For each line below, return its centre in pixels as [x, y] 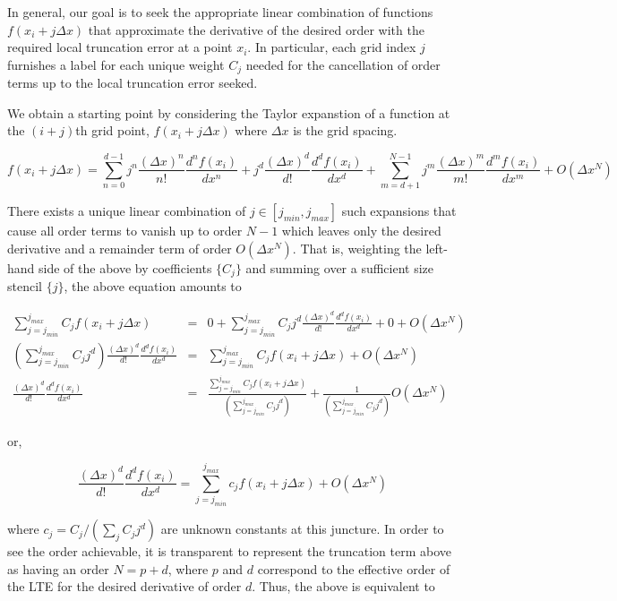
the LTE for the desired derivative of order [124, 586]
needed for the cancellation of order [343, 64]
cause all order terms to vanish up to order [125, 231]
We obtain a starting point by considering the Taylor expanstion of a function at [229, 112]
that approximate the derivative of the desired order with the [256, 29]
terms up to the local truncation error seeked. [133, 83]
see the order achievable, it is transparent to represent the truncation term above [230, 551]
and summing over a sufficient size [340, 267]
